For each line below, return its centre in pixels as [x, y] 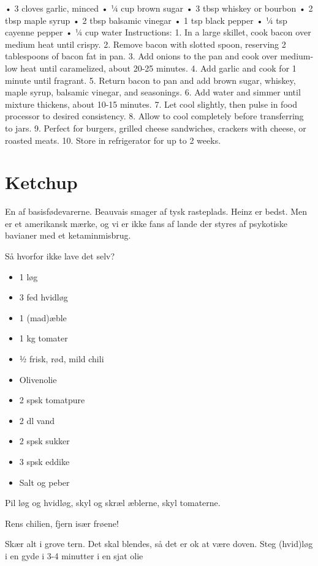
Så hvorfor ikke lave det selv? [60, 256]
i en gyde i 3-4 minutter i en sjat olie [74, 555]
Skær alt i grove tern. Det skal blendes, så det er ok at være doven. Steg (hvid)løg [159, 544]
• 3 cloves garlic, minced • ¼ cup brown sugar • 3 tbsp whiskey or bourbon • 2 [159, 8]
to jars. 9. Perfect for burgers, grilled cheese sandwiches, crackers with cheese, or [156, 128]
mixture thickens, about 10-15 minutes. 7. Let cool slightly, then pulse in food [151, 104]
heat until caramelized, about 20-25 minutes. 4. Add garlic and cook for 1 [158, 68]
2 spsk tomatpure [52, 400]
